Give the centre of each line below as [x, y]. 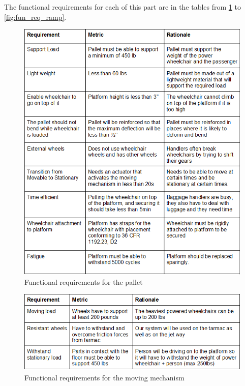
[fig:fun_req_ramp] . [35, 17]
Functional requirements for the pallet [84, 281]
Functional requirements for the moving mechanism [104, 377]
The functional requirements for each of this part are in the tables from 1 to [122, 7]
